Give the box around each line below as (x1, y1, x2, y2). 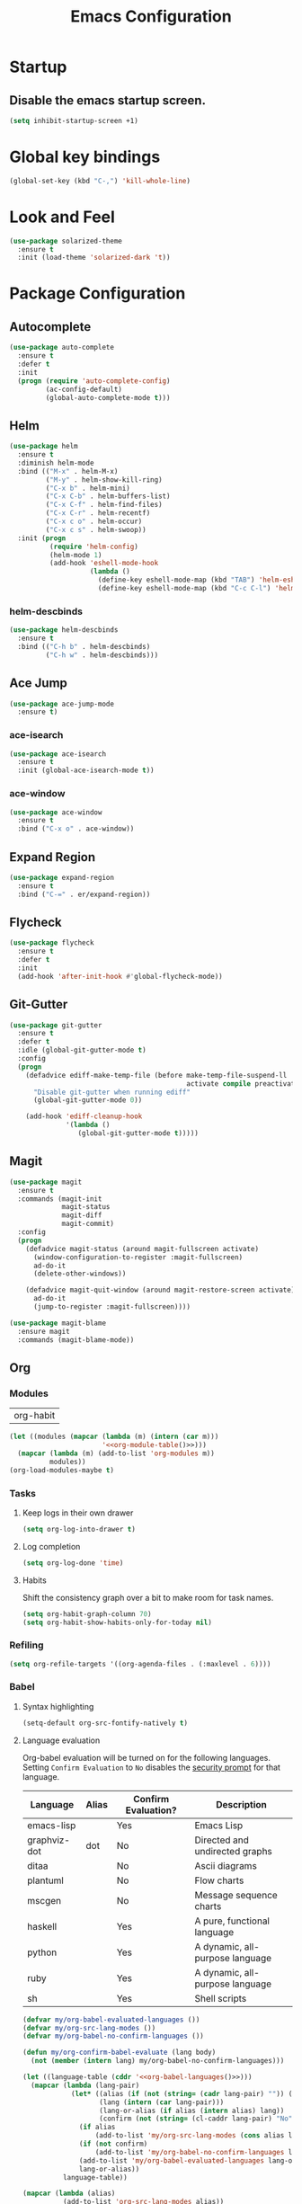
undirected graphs (194, 1844, 272, 1857)
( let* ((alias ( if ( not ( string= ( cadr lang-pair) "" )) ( (70, 2089, 293, 2098)
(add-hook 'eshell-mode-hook (49, 559, 159, 568)
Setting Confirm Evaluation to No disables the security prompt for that (22, 1762, 281, 1773)
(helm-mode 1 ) (49, 550, 102, 559)
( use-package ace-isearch (9, 749, 106, 759)
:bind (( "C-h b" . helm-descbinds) (17, 642, 151, 651)
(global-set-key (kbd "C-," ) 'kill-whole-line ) (9, 176, 191, 185)
